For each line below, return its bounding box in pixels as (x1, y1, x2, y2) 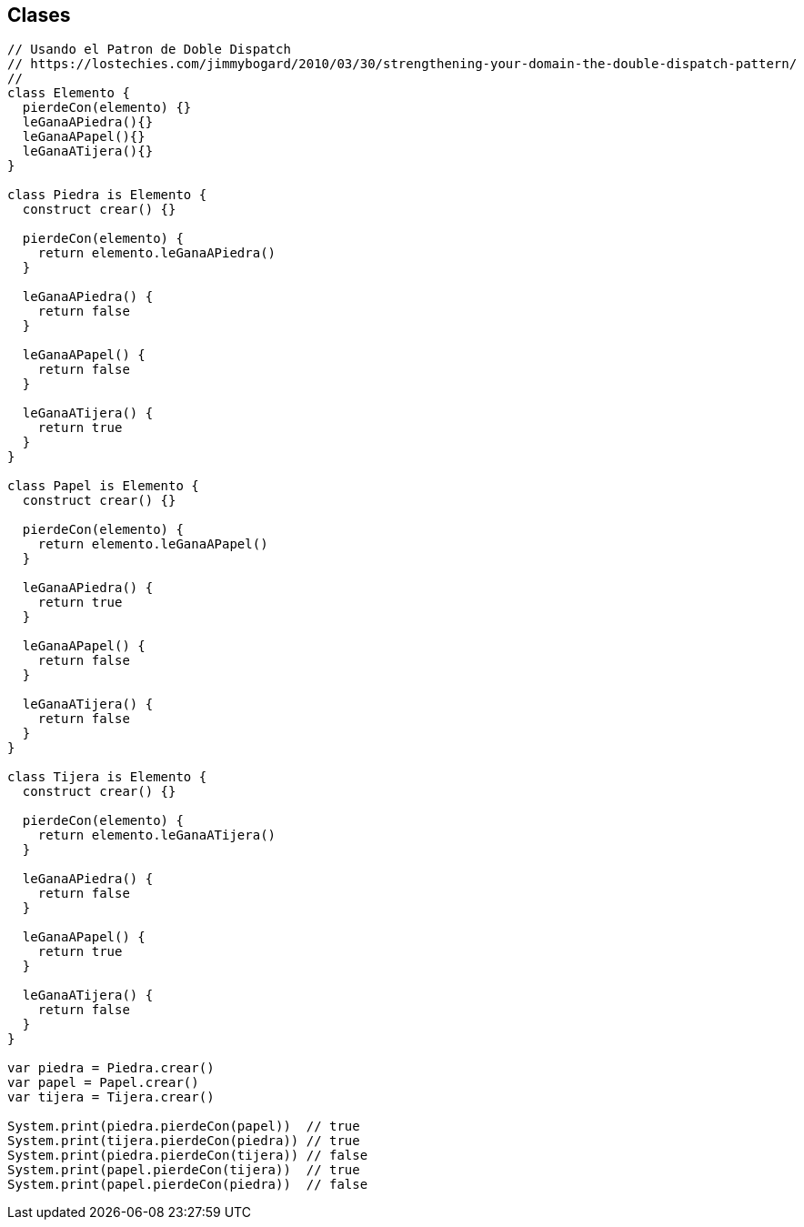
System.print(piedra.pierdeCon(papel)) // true (7, 1119, 360, 1134)
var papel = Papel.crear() (7, 1075, 199, 1091)
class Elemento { (7, 85, 130, 101)
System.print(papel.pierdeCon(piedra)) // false (7, 1177, 368, 1192)
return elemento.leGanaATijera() (37, 828, 276, 843)
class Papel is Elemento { (7, 478, 199, 494)
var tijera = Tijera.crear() (7, 1090, 215, 1105)
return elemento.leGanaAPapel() (37, 537, 268, 552)
